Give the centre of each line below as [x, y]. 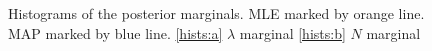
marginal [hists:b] [292, 32]
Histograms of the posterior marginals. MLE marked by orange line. [216, 13]
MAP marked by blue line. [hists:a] [115, 32]
